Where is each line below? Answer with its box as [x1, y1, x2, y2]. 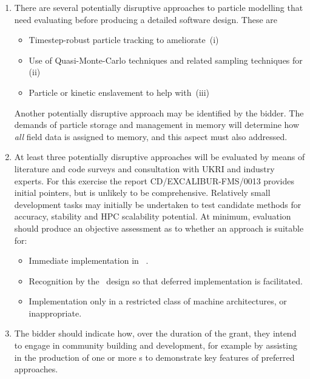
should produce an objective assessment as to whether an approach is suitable [14, 221, 304, 234]
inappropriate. [29, 306, 82, 319]
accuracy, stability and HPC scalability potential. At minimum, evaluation [14, 210, 291, 223]
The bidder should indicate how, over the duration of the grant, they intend [14, 327, 297, 340]
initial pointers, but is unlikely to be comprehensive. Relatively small [14, 186, 271, 199]
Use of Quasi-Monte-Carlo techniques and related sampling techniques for [29, 53, 303, 66]
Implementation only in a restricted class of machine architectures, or [29, 295, 287, 307]
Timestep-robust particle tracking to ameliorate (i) [29, 33, 219, 46]
